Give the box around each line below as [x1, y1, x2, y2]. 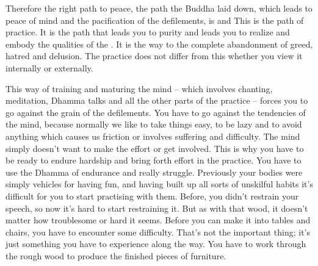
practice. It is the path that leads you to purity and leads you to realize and [5, 26, 290, 38]
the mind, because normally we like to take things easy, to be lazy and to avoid [5, 118, 302, 131]
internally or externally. [5, 61, 93, 74]
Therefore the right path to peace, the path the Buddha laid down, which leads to [5, 2, 313, 14]
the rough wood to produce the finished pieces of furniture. [5, 249, 226, 262]
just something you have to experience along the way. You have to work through [5, 237, 306, 250]
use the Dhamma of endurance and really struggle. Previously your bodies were [5, 165, 303, 178]
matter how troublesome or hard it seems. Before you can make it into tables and [5, 214, 311, 226]
